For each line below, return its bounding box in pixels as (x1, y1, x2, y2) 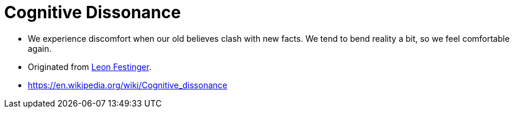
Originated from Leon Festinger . (28, 61, 151, 72)
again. (28, 43, 52, 54)
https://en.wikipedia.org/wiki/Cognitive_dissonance (28, 79, 228, 90)
